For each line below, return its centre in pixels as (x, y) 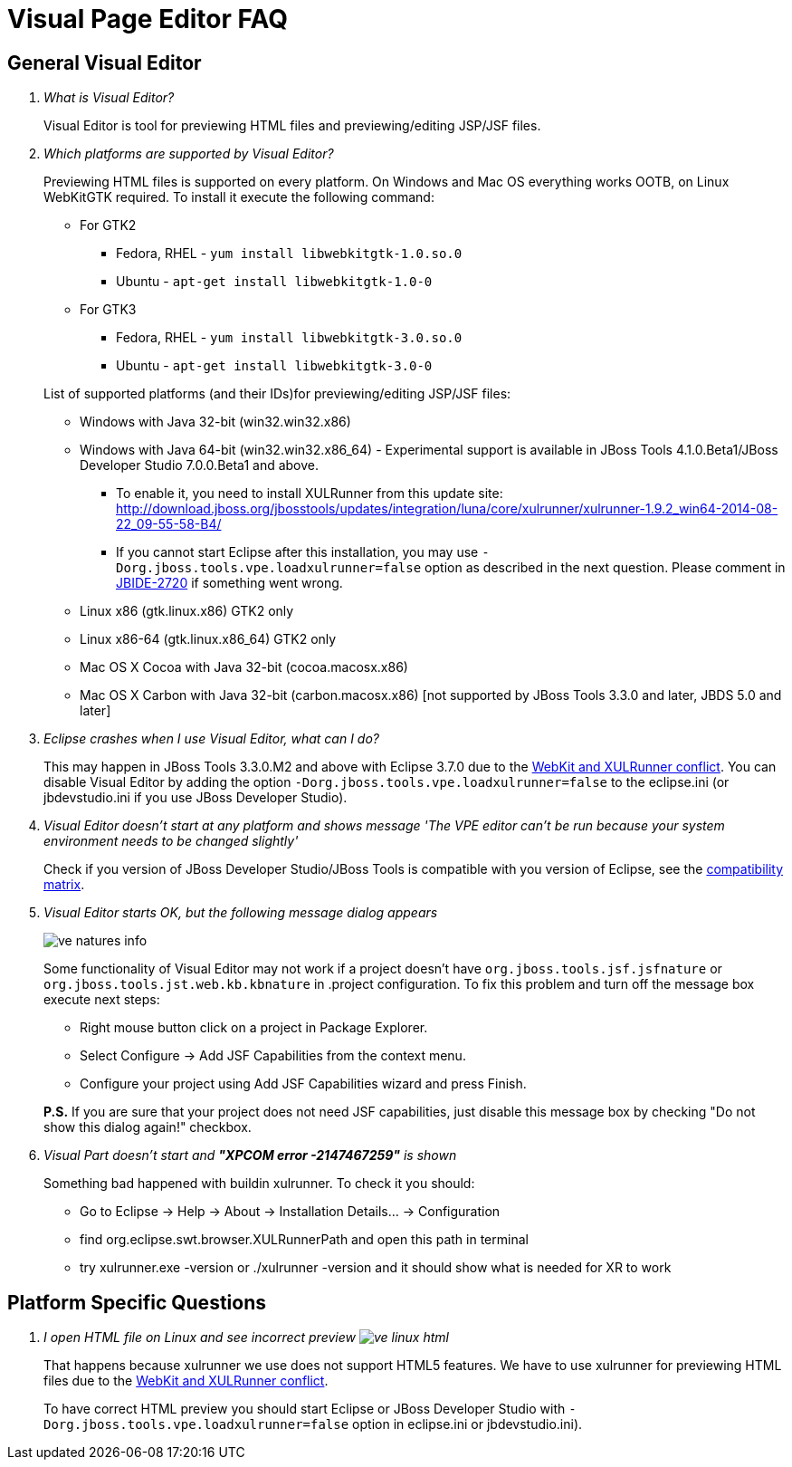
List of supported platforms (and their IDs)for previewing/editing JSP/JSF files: (277, 394)
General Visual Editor (105, 62)
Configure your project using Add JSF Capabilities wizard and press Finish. (303, 1084)
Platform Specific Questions (137, 1302)
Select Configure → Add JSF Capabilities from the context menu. (273, 1056)
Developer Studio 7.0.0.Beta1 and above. (200, 465)
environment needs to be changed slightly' (171, 841)
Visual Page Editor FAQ (148, 19)
